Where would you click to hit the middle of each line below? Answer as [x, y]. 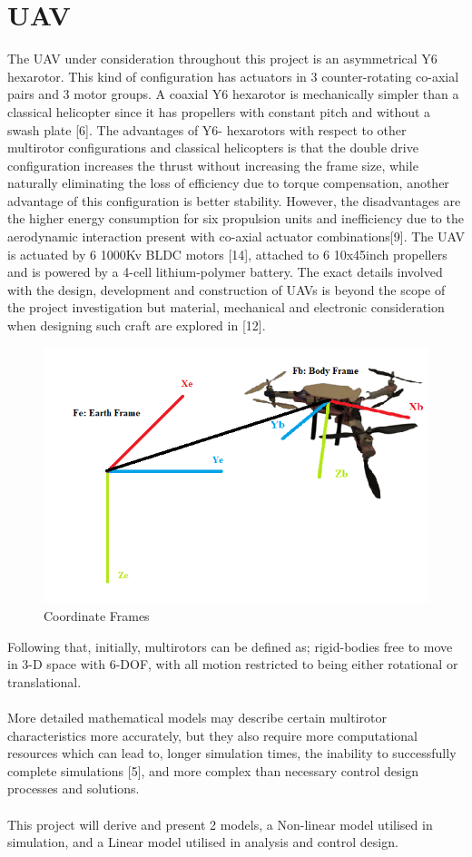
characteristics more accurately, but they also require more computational [212, 735]
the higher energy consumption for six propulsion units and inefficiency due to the [236, 218]
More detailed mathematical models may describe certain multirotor [197, 717]
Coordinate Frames [97, 615]
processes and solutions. [74, 788]
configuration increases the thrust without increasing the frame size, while [213, 165]
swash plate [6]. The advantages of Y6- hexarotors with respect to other [207, 129]
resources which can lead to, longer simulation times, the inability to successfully [232, 753]
